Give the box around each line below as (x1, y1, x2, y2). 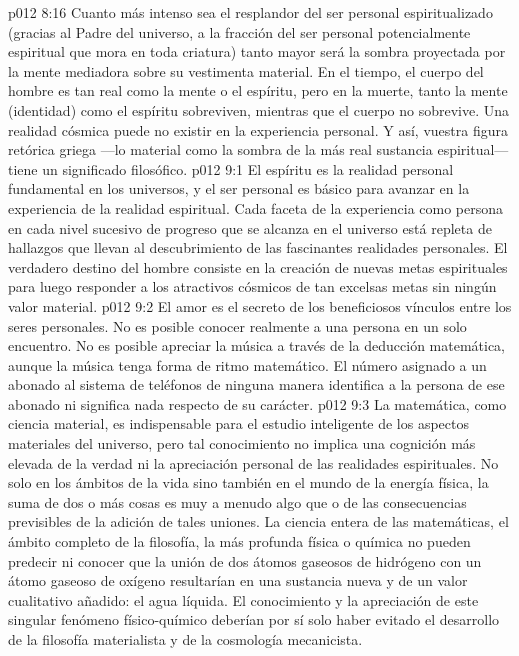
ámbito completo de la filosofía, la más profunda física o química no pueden (8, 531, 471, 552)
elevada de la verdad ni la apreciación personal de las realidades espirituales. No (8, 452, 499, 473)
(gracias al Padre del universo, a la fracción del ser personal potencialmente (8, 21, 471, 42)
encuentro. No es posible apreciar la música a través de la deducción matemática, (8, 335, 506, 356)
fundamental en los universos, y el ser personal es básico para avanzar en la (8, 178, 470, 199)
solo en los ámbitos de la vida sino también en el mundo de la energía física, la (8, 472, 489, 493)
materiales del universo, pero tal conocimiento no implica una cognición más (8, 433, 476, 454)
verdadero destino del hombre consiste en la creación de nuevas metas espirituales (8, 256, 508, 277)
